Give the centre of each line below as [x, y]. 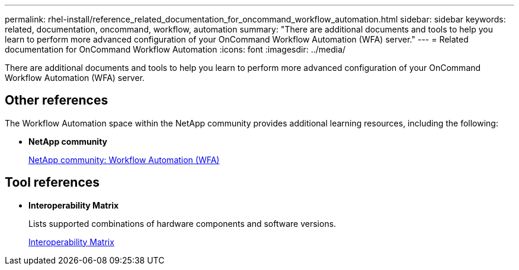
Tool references [52, 183]
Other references [57, 100]
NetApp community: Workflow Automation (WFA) [124, 160]
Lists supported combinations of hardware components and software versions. [182, 223]
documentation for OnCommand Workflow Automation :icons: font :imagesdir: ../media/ [175, 49]
